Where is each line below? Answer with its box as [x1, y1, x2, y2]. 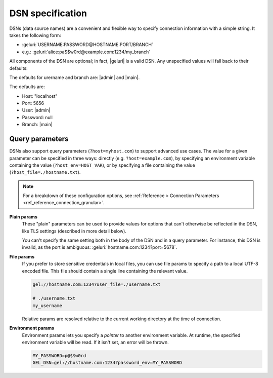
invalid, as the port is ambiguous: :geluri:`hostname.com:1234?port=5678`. [22, 244, 177, 250]
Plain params [9, 213, 38, 220]
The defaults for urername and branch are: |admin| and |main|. [9, 74, 140, 81]
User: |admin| [22, 107, 51, 114]
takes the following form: [9, 32, 62, 38]
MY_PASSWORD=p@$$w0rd [32, 353, 86, 358]
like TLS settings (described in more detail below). [22, 228, 126, 234]
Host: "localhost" [22, 93, 58, 99]
